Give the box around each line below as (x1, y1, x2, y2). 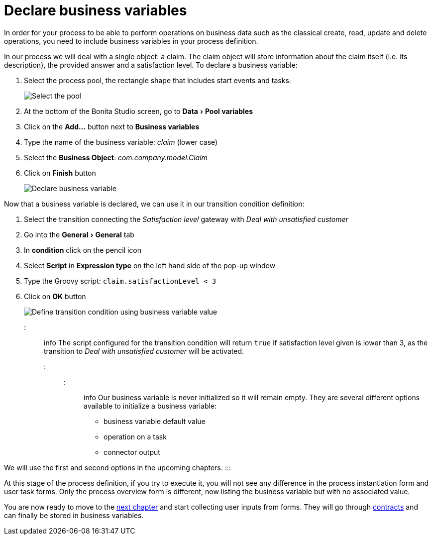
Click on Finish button (24, 168, 96, 177)
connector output (104, 447, 160, 456)
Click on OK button (24, 292, 86, 301)
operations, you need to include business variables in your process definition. (4, 36, 258, 45)
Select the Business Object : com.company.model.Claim (24, 153, 208, 162)
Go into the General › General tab (24, 230, 134, 239)
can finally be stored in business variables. (4, 511, 144, 520)
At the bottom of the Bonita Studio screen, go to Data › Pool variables (24, 107, 253, 115)
